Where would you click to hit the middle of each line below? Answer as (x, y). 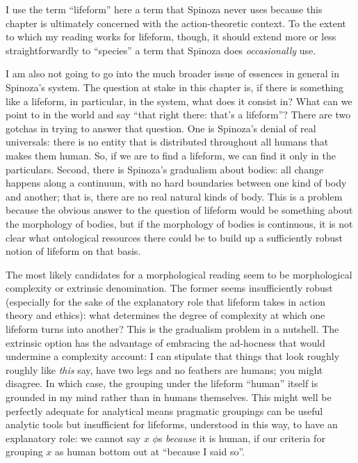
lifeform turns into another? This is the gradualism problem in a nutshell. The (172, 329)
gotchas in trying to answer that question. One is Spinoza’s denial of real (161, 128)
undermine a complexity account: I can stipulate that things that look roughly (173, 356)
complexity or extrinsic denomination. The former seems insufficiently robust (169, 288)
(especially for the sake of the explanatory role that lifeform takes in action (166, 301)
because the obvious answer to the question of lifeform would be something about (179, 210)
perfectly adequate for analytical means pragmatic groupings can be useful (164, 410)
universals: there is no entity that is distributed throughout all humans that (167, 142)
